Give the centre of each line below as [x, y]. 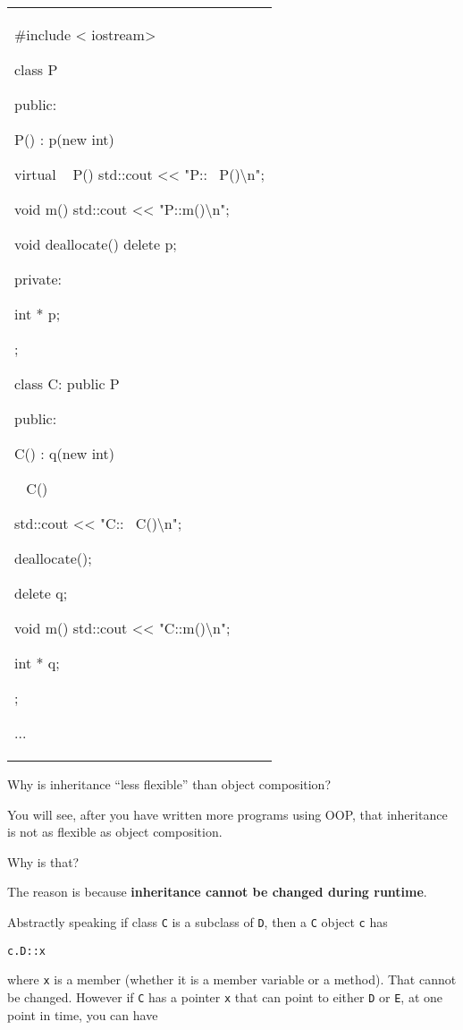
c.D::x [26, 951]
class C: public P [67, 383]
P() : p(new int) [64, 139]
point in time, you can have [83, 1014]
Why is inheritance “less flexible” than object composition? [169, 784]
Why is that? [43, 861]
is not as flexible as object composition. [115, 832]
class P [36, 69]
